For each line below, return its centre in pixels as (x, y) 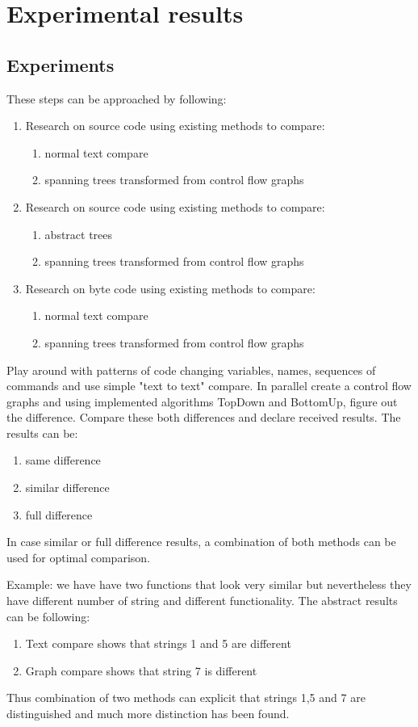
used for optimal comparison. (78, 557)
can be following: (48, 616)
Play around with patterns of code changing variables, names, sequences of (191, 370)
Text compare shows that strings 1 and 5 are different (158, 643)
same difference (63, 460)
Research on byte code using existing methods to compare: (170, 288)
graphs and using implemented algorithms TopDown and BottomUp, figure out (202, 401)
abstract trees (79, 234)
